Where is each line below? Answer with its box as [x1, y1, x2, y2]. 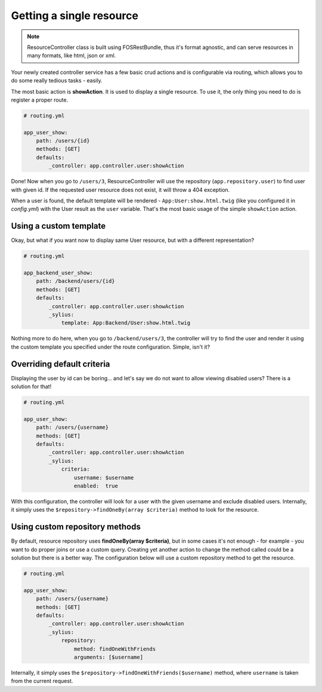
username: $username [73, 474, 134, 481]
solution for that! [11, 383, 52, 390]
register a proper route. [11, 96, 69, 103]
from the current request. [11, 678, 73, 685]
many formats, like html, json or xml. [27, 52, 116, 59]
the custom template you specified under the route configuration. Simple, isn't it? [11, 343, 210, 350]
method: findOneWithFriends [73, 645, 156, 652]
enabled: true [73, 482, 119, 489]
